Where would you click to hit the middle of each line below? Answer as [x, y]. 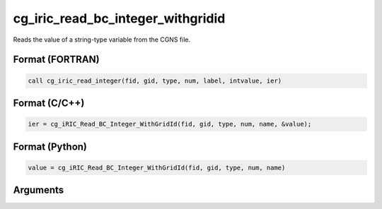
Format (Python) [50, 147]
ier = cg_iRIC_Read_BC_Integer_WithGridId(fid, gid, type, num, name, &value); [170, 124]
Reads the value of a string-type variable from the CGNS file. [102, 40]
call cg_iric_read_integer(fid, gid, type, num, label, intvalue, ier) [155, 80]
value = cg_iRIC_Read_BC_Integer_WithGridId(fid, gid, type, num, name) [157, 167]
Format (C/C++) [49, 103]
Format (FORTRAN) [56, 60]
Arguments [39, 190]
